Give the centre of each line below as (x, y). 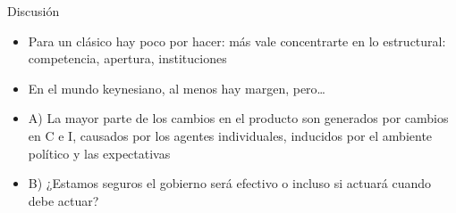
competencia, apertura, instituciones (127, 58)
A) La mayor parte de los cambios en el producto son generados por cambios (238, 118)
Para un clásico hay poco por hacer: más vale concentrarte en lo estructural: (237, 41)
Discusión (34, 11)
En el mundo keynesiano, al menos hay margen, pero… (177, 88)
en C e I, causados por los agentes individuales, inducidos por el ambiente (230, 135)
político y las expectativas (99, 153)
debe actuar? (63, 200)
